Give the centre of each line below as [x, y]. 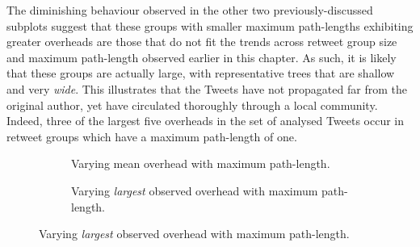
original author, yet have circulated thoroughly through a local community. [192, 105]
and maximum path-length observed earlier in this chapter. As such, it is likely [202, 57]
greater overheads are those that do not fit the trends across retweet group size [202, 42]
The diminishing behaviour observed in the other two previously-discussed [190, 10]
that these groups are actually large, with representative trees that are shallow [201, 73]
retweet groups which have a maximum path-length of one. [152, 136]
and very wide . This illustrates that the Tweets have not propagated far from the [207, 88]
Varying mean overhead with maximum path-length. [201, 163]
